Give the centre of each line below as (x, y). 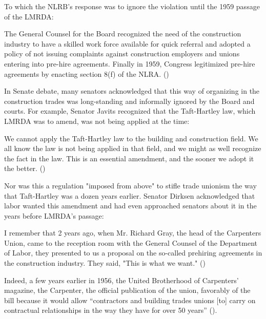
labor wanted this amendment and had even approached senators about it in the (130, 206)
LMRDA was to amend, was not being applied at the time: (97, 121)
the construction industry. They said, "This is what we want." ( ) (105, 263)
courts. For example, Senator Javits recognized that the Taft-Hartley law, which (130, 111)
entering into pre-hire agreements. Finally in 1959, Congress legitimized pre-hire (130, 63)
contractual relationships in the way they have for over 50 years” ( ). (111, 310)
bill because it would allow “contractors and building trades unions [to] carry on (130, 300)
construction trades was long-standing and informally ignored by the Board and (129, 101)
